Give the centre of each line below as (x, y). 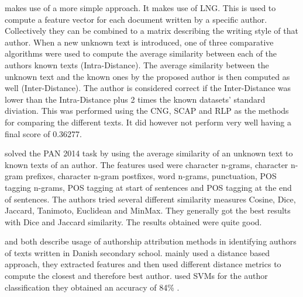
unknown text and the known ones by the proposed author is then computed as (147, 76)
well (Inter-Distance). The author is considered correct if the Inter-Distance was (148, 88)
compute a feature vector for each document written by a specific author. (136, 19)
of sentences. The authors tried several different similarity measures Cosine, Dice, (150, 199)
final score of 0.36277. (43, 133)
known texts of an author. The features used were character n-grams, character (147, 164)
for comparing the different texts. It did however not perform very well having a (148, 122)
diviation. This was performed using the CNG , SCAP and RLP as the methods (147, 111)
